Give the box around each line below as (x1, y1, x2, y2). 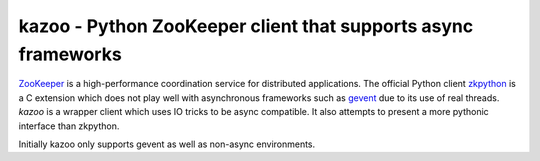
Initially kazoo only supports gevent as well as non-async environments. (18, 138, 316, 150)
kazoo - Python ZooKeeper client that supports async (18, 15, 474, 37)
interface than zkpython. (18, 120, 120, 132)
